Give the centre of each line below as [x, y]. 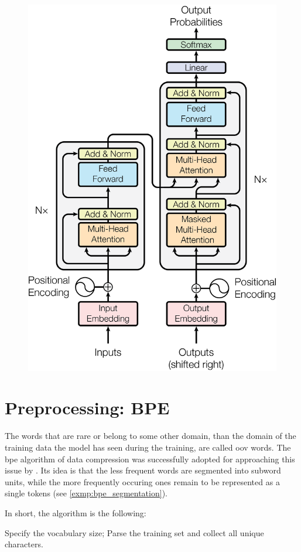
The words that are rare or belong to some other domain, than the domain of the [150, 436]
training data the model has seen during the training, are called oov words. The [148, 447]
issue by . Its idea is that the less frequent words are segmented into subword [143, 470]
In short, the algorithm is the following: [76, 512]
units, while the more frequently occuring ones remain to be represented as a [142, 481]
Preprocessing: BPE [87, 408]
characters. [24, 544]
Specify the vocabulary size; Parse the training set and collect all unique [134, 532]
